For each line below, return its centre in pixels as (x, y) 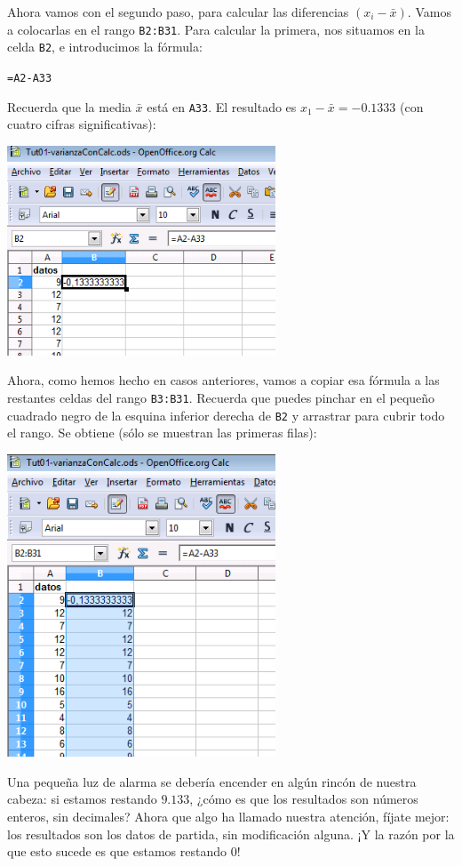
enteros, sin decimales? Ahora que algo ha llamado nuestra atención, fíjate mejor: (228, 817)
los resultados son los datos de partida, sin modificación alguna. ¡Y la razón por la (231, 834)
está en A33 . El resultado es (222, 106)
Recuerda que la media (69, 106)
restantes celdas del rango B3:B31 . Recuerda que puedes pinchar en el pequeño (221, 397)
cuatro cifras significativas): (82, 124)
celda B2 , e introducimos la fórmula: (105, 47)
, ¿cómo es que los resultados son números (304, 799)
